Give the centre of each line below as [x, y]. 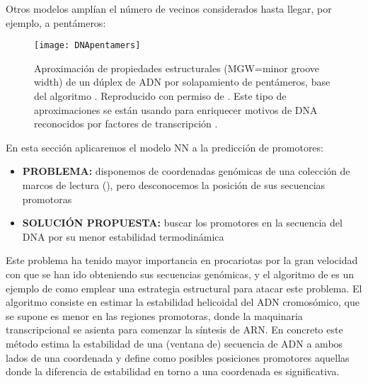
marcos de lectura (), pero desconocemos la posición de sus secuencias [174, 185]
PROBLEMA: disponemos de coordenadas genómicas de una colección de [186, 171]
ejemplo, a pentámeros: [56, 22]
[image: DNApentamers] [87, 46]
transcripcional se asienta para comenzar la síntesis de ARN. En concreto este [174, 330]
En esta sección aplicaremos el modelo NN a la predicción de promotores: [165, 147]
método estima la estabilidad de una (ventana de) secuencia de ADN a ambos [174, 343]
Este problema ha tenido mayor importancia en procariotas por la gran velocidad [182, 260]
